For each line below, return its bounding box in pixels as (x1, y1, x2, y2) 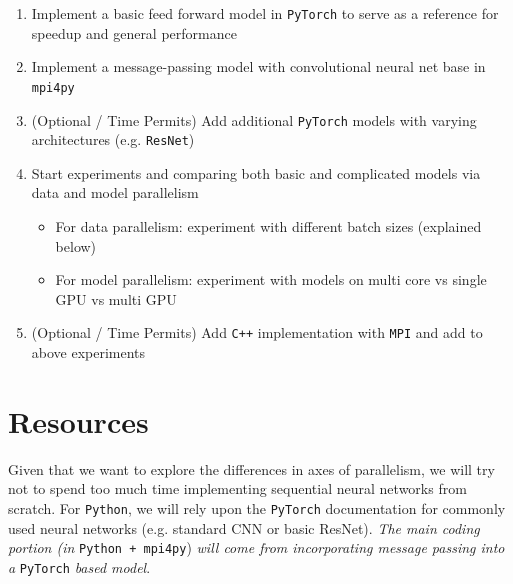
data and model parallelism (31, 182, 199, 203)
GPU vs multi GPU (55, 288, 177, 309)
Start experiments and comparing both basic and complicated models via (31, 162, 481, 183)
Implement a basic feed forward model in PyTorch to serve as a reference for (31, 3, 499, 23)
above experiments (31, 342, 146, 363)
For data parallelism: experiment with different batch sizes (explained (55, 216, 482, 236)
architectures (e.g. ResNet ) (31, 129, 195, 150)
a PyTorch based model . (8, 556, 151, 577)
